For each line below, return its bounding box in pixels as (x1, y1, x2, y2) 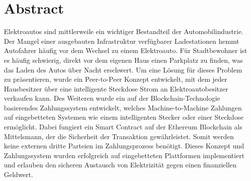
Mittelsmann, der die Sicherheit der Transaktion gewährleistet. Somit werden (4, 131, 234, 141)
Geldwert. (4, 169, 33, 180)
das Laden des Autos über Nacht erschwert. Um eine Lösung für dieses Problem (4, 64, 242, 74)
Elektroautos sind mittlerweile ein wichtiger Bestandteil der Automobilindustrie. (4, 26, 244, 36)
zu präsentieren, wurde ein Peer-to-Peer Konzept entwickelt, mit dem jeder (4, 74, 227, 84)
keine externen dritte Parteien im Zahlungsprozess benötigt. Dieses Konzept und (4, 141, 244, 151)
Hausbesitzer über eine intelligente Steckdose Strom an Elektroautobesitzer (4, 83, 228, 93)
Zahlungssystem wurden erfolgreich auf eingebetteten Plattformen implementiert (4, 150, 245, 160)
